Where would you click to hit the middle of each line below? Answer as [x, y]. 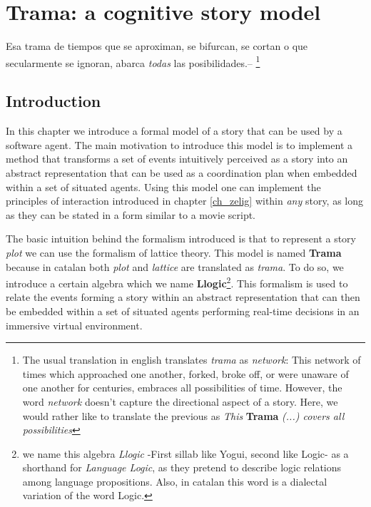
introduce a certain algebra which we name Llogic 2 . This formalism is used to [177, 282]
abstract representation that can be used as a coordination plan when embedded [182, 172]
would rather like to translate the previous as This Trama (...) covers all [183, 415]
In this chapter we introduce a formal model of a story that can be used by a [174, 131]
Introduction [54, 101]
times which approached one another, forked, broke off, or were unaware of [185, 373]
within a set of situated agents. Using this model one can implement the [163, 186]
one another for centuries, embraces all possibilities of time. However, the [182, 388]
